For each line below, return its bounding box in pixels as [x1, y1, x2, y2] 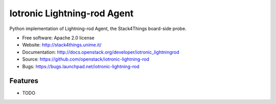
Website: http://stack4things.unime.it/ [22, 42, 102, 48]
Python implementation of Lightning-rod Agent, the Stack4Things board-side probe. [9, 25, 187, 32]
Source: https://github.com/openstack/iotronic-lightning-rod [22, 56, 149, 62]
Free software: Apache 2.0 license [22, 35, 95, 41]
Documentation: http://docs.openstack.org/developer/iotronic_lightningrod [22, 49, 179, 55]
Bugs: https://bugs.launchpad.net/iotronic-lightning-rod [22, 63, 140, 69]
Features [9, 76, 38, 85]
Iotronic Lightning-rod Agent [9, 8, 134, 19]
